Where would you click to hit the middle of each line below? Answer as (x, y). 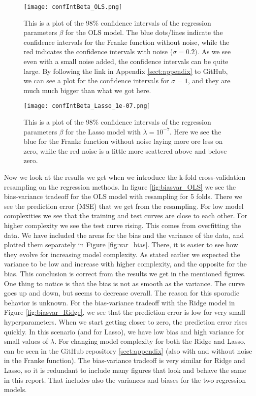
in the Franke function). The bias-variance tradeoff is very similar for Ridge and (125, 360)
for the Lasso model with (103, 131)
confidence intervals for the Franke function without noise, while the (127, 42)
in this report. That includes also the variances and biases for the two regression (125, 379)
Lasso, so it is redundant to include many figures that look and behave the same (125, 370)
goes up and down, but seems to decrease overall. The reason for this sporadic (122, 293)
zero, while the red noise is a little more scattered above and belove (125, 150)
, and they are (209, 81)
